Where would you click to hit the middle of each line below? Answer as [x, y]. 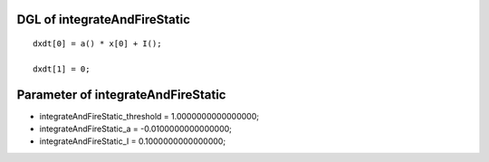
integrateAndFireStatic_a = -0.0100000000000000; [136, 129]
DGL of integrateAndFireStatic [103, 19]
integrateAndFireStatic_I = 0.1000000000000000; [133, 141]
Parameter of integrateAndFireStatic [121, 95]
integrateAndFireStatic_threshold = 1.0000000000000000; [149, 116]
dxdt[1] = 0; [62, 69]
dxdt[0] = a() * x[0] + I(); [97, 44]
